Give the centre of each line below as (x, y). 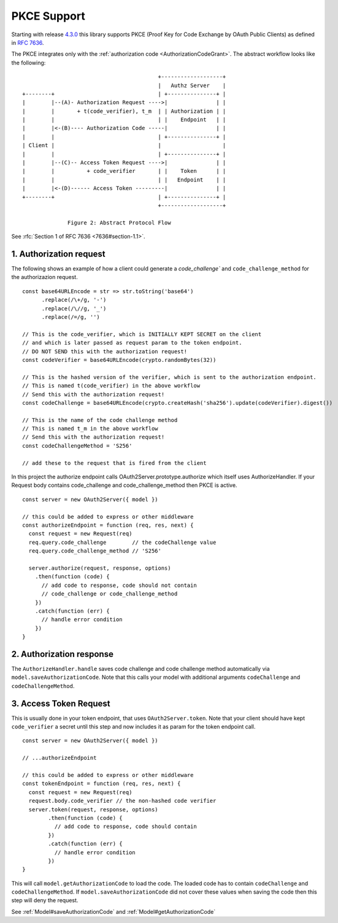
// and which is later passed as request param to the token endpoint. (132, 343)
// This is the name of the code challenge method (100, 420)
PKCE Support (48, 16)
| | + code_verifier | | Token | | (124, 171)
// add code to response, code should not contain (119, 585)
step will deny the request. (45, 900)
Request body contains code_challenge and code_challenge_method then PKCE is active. (124, 485)
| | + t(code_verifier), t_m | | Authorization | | (124, 111)
